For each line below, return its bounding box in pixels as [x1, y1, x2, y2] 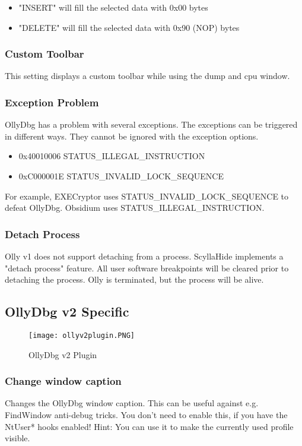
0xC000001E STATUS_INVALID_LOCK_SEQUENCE [18, 170, 224, 182]
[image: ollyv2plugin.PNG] [28, 331, 135, 340]
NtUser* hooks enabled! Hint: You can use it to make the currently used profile [5, 420, 294, 432]
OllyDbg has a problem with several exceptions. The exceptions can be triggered [5, 118, 298, 131]
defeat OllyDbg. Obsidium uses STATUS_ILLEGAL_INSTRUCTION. [5, 201, 265, 214]
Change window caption [5, 374, 122, 388]
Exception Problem [5, 94, 99, 109]
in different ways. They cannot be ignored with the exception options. [5, 129, 259, 142]
